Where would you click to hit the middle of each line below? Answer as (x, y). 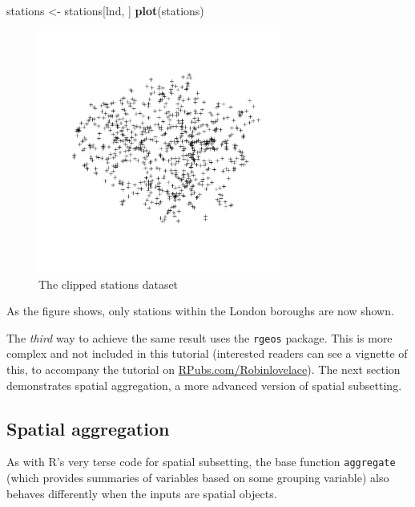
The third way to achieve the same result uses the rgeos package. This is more (199, 337)
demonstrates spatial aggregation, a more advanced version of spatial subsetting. (204, 385)
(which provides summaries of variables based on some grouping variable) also (198, 478)
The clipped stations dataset (109, 284)
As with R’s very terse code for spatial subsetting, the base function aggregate (201, 462)
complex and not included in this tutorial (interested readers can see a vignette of (207, 353)
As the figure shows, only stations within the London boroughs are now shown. (200, 311)
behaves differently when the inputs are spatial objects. (142, 493)
